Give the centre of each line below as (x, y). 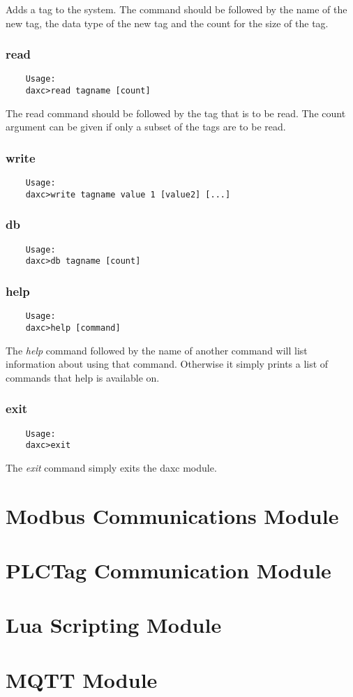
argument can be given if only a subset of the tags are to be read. (146, 127)
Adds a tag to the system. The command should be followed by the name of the (176, 9)
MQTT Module (82, 679)
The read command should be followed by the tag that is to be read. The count (176, 113)
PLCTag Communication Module (168, 570)
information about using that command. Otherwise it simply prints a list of (167, 364)
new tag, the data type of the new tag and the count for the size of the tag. (167, 23)
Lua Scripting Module (114, 625)
